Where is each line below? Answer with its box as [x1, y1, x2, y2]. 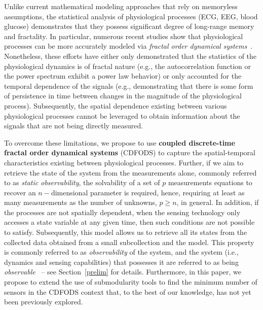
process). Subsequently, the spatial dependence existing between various [4, 100, 227, 111]
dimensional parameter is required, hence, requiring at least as [51, 187, 245, 197]
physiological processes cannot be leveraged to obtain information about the [4, 110, 240, 121]
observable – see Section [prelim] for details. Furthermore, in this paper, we [4, 266, 242, 277]
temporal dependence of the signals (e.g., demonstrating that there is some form [4, 80, 253, 91]
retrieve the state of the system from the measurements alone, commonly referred [4, 167, 257, 178]
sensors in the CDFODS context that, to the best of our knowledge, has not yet [4, 286, 251, 297]
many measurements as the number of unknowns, [4, 197, 157, 208]
